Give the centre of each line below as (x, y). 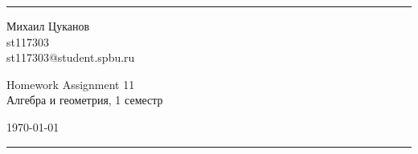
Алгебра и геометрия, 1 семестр (85, 100)
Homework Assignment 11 (71, 84)
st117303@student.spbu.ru (71, 57)
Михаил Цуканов (48, 26)
